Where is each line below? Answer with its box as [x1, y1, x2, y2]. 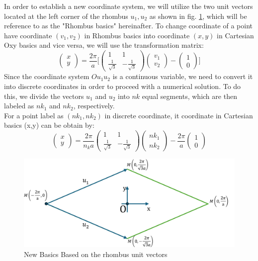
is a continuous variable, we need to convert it [112, 71, 253, 82]
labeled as [4, 100, 34, 111]
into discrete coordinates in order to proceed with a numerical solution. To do [4, 81, 241, 91]
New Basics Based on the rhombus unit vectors [24, 249, 168, 259]
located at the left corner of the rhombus [4, 10, 128, 21]
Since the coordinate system [4, 71, 89, 82]
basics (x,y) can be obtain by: [4, 120, 94, 130]
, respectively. [73, 100, 115, 111]
